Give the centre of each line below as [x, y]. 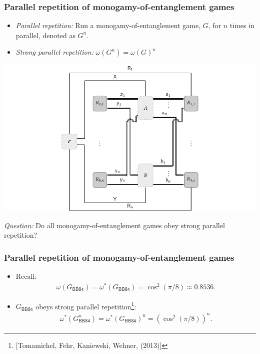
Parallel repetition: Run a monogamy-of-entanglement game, [108, 25]
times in [242, 25]
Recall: [26, 276]
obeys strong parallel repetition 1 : [86, 305]
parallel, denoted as [45, 35]
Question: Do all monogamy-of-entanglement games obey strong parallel [114, 225]
